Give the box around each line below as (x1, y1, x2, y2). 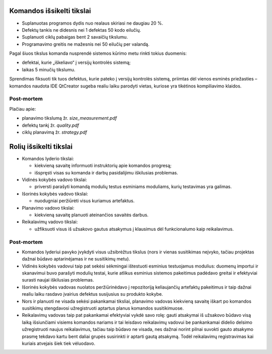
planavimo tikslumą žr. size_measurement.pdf (22, 115, 117, 121)
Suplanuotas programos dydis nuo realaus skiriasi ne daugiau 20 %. (22, 20, 164, 26)
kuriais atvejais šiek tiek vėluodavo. (22, 340, 96, 346)
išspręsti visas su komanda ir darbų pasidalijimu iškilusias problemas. (34, 169, 178, 175)
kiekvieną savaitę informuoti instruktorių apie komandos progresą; (34, 162, 172, 168)
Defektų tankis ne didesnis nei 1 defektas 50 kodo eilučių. (22, 27, 141, 33)
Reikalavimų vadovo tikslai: (22, 219, 78, 225)
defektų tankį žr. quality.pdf (22, 122, 79, 128)
